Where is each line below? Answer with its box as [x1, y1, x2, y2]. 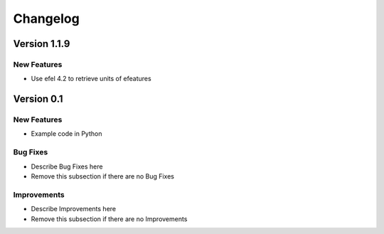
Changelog [13, 11, 80, 26]
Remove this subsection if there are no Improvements [31, 214, 188, 223]
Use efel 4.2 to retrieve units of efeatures [31, 75, 152, 83]
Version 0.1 [13, 93, 63, 105]
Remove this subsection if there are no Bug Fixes [31, 172, 174, 181]
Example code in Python [31, 129, 102, 138]
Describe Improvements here [31, 205, 117, 213]
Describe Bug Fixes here [31, 162, 103, 171]
